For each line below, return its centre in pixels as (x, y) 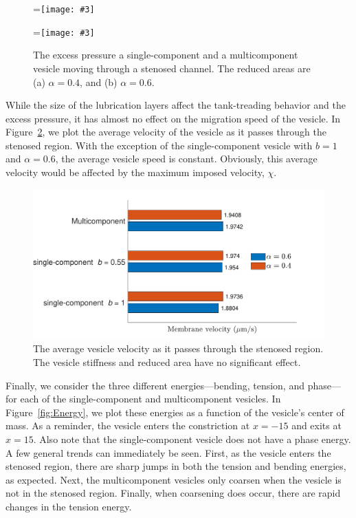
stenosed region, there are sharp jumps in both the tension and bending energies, (176, 466)
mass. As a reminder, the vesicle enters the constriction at (128, 425)
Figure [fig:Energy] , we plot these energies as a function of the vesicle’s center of (175, 412)
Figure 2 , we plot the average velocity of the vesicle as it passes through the (166, 132)
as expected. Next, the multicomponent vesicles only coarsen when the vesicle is (174, 479)
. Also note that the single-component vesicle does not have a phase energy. (192, 439)
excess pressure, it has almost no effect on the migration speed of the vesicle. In (173, 118)
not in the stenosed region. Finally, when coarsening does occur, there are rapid (173, 493)
